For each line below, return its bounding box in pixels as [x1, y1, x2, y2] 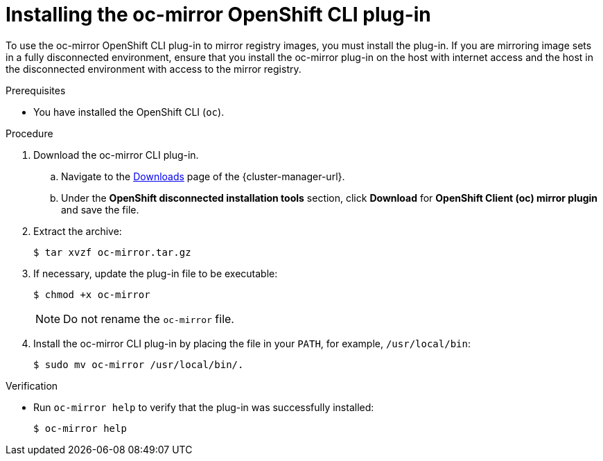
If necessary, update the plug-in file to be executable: [33, 267, 278, 279]
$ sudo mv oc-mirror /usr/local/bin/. [33, 358, 244, 370]
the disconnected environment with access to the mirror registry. [6, 62, 301, 75]
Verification [6, 379, 58, 392]
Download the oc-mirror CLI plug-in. [33, 148, 199, 161]
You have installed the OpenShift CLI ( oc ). [33, 105, 225, 118]
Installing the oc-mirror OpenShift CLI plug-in [6, 3, 431, 26]
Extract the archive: [33, 225, 122, 237]
